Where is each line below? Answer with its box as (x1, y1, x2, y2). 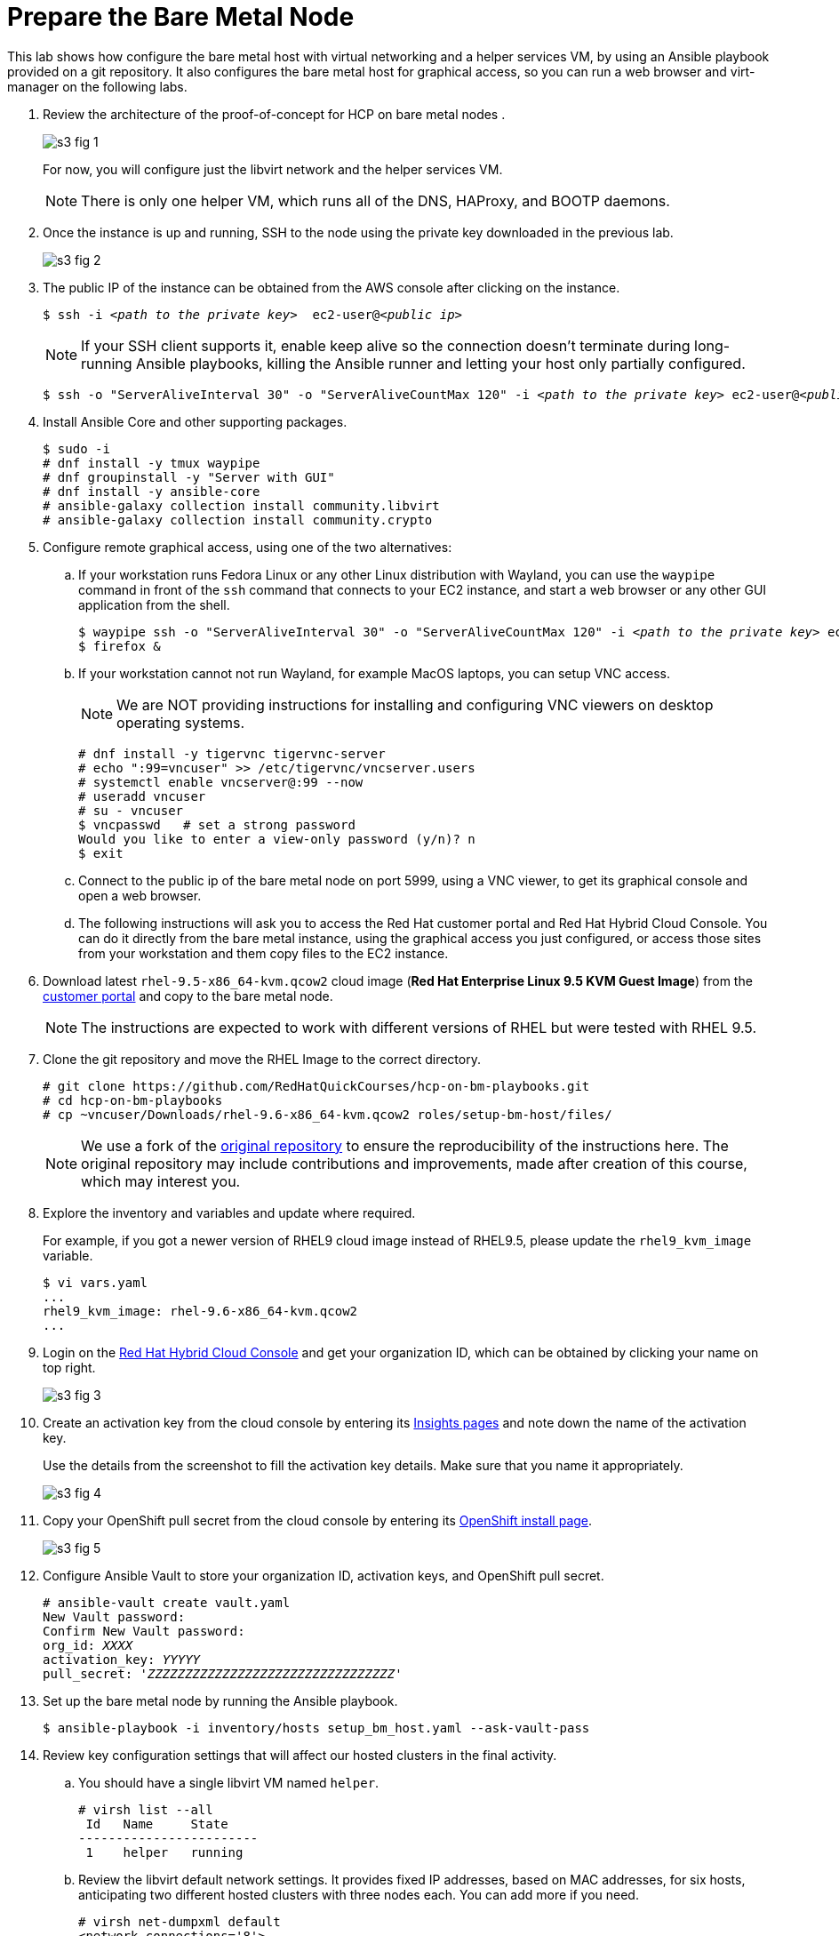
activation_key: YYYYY (43, 1652, 201, 1667)
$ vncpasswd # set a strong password (78, 817, 356, 832)
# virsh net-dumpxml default (78, 1914, 281, 1929)
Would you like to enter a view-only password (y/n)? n (78, 831, 475, 846)
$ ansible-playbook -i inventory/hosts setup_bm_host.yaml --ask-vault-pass (43, 1720, 590, 1735)
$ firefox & (78, 638, 161, 653)
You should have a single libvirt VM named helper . (78, 1774, 380, 1790)
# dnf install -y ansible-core (43, 484, 260, 499)
